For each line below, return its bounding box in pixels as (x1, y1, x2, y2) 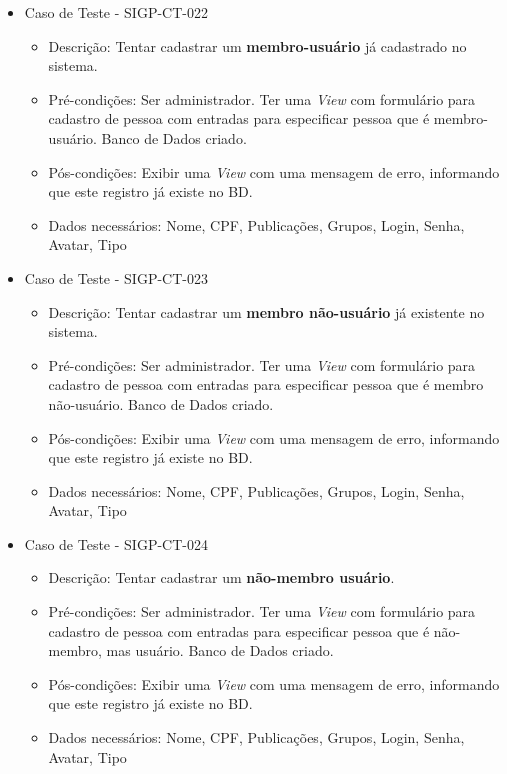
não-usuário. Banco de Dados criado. (48, 393, 274, 414)
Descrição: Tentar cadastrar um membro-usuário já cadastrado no (48, 35, 467, 56)
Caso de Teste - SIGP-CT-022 (24, 2, 208, 22)
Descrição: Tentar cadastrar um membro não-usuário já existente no (48, 301, 485, 322)
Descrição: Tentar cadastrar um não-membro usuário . (48, 567, 395, 588)
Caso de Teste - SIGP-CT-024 (24, 533, 208, 554)
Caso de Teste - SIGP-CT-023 (24, 267, 208, 288)
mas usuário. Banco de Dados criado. (106, 640, 334, 661)
